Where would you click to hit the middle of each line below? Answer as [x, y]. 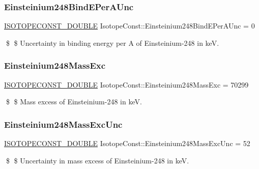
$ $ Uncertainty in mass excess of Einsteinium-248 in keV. [97, 160]
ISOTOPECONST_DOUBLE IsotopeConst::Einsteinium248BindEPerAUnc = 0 [129, 26]
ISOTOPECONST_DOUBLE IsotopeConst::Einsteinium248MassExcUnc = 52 [127, 143]
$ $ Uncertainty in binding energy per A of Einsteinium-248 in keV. [112, 43]
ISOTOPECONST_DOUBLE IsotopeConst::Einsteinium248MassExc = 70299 [126, 84]
